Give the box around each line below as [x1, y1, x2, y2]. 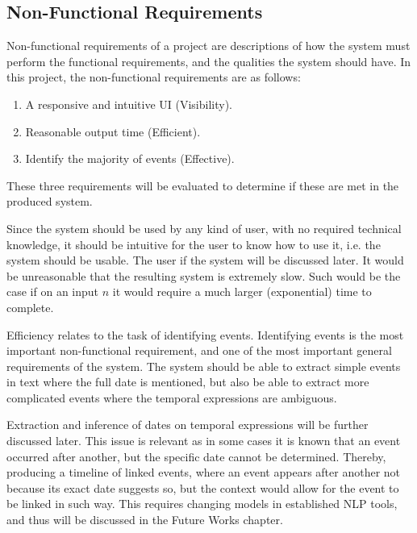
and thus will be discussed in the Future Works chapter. [6, 511, 283, 528]
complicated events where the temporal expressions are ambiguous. [6, 389, 337, 406]
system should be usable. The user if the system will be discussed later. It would [6, 252, 404, 269]
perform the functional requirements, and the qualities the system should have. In [6, 52, 411, 69]
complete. [6, 298, 54, 315]
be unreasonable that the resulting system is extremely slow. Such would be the [6, 267, 401, 284]
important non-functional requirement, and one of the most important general [6, 342, 392, 359]
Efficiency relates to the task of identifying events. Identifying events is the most [6, 326, 404, 343]
